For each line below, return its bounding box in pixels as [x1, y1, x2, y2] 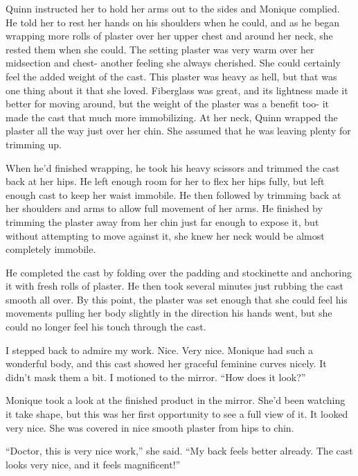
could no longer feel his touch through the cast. [6, 319, 206, 334]
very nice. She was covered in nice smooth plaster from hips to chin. [6, 420, 294, 434]
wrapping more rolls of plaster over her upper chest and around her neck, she [6, 28, 333, 43]
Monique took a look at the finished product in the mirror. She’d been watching [6, 393, 346, 407]
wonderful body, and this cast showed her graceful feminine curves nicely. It [6, 356, 327, 371]
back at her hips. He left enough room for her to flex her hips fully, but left [6, 174, 325, 188]
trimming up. [6, 136, 62, 151]
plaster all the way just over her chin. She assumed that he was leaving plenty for [6, 123, 351, 138]
